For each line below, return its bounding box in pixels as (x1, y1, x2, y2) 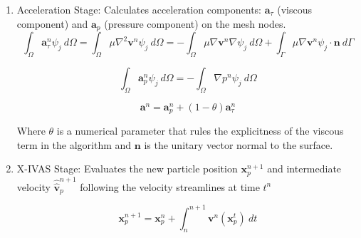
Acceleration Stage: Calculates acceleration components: (16, 2, 261, 16)
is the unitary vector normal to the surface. (144, 137, 333, 152)
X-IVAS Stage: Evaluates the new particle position (16, 161, 238, 176)
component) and (16, 16, 88, 31)
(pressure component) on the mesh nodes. (104, 16, 286, 31)
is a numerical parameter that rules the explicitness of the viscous (56, 123, 344, 138)
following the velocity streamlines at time (80, 179, 260, 194)
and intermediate (267, 161, 342, 176)
